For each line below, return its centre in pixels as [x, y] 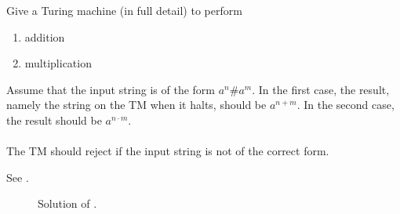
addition [45, 36]
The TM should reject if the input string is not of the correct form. [168, 151]
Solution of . [67, 203]
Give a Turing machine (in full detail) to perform [124, 10]
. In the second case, [345, 105]
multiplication [58, 63]
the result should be [54, 120]
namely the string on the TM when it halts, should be [136, 105]
